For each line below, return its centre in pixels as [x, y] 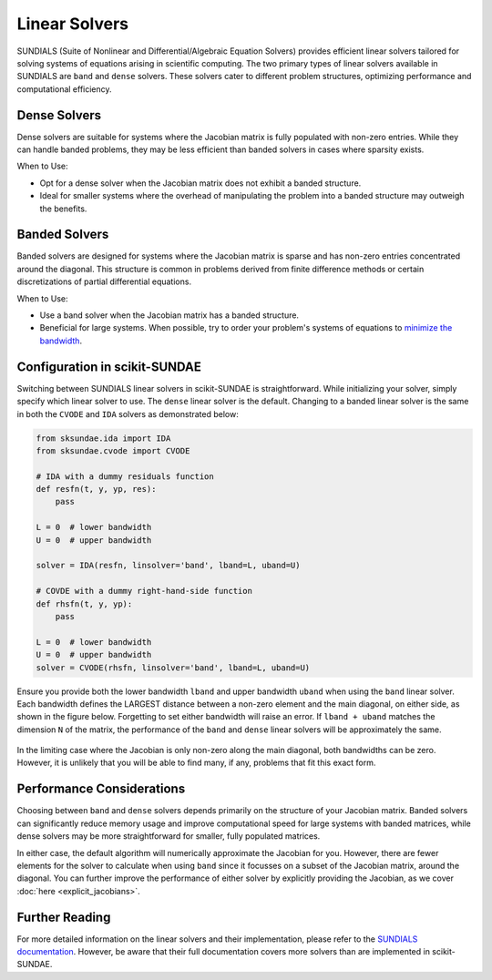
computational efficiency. [65, 89]
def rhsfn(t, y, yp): [84, 604]
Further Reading [64, 917]
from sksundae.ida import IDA [103, 438]
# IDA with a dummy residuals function [125, 476]
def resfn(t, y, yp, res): [96, 489]
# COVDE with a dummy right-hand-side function [144, 591]
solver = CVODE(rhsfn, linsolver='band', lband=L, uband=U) [173, 668]
